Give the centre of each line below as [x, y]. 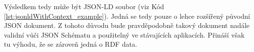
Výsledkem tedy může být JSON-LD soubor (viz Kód [84, 6]
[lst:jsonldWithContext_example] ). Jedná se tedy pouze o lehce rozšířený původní [127, 16]
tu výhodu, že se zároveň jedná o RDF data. [71, 44]
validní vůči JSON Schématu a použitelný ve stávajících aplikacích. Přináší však [124, 34]
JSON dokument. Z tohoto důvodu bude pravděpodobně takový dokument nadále [127, 25]
